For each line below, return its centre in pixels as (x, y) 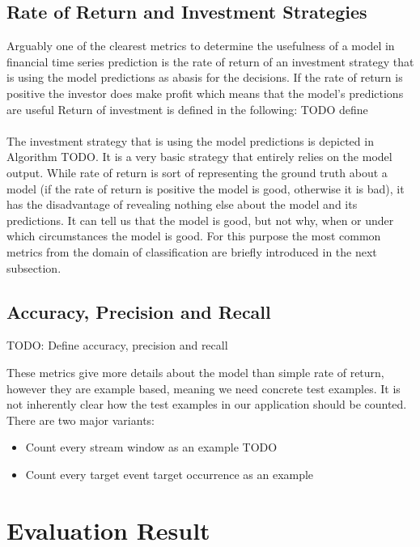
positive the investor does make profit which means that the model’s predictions (205, 93)
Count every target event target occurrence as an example (170, 474)
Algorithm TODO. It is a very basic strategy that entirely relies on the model (199, 157)
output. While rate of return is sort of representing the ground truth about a (197, 172)
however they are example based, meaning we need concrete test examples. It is (204, 388)
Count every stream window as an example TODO (151, 447)
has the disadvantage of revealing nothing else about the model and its (182, 204)
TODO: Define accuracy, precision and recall (117, 345)
